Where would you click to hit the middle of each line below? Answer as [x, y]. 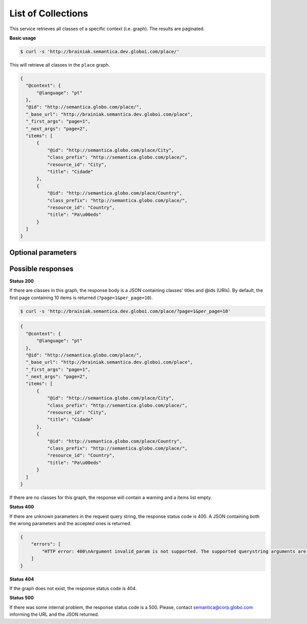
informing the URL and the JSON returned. [54, 614]
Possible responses [41, 269]
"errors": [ [46, 544]
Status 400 [22, 507]
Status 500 [22, 598]
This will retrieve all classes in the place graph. [60, 65]
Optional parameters [43, 252]
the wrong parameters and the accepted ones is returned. [70, 524]
